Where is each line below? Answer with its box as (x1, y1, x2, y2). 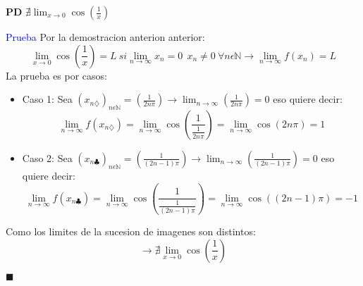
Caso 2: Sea (22, 150, 73, 165)
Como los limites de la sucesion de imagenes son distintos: (6, 224, 256, 239)
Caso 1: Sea (22, 92, 73, 106)
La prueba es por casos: (6, 68, 107, 82)
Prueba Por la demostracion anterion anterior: (6, 30, 205, 44)
